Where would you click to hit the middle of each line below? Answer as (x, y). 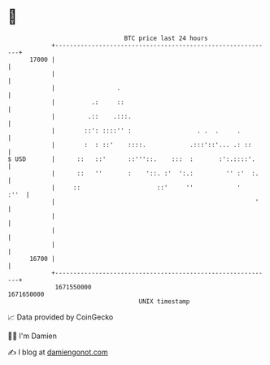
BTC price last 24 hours (166, 38)
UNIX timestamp (164, 301)
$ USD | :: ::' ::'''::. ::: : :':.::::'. (131, 159)
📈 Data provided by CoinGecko (61, 317)
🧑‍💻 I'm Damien (33, 336)
